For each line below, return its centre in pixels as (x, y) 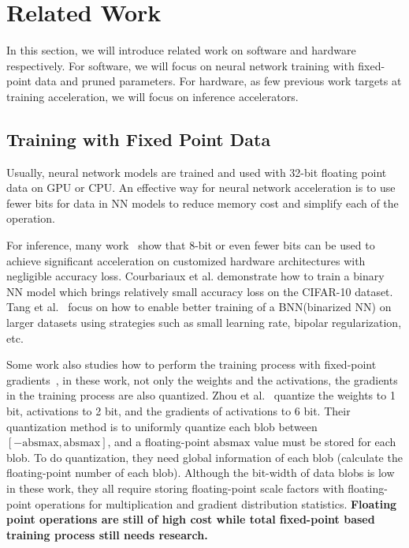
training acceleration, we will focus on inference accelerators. (152, 96)
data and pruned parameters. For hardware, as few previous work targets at (218, 81)
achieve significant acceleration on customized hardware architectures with (186, 260)
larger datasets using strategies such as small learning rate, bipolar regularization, (204, 323)
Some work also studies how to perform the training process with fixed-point (191, 364)
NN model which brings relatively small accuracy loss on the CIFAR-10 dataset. (200, 291)
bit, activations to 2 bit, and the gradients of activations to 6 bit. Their (178, 411)
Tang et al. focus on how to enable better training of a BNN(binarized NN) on (199, 307)
